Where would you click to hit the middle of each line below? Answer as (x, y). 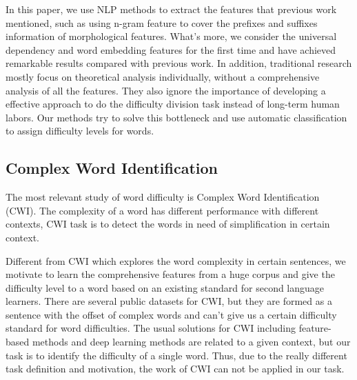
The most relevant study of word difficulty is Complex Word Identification (163, 197)
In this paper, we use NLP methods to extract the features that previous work (171, 9)
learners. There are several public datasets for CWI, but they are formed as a (169, 301)
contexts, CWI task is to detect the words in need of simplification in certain (168, 224)
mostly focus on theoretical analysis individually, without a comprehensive (163, 76)
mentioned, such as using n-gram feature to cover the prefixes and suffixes (162, 22)
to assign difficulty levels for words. (80, 131)
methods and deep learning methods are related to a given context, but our (191, 342)
